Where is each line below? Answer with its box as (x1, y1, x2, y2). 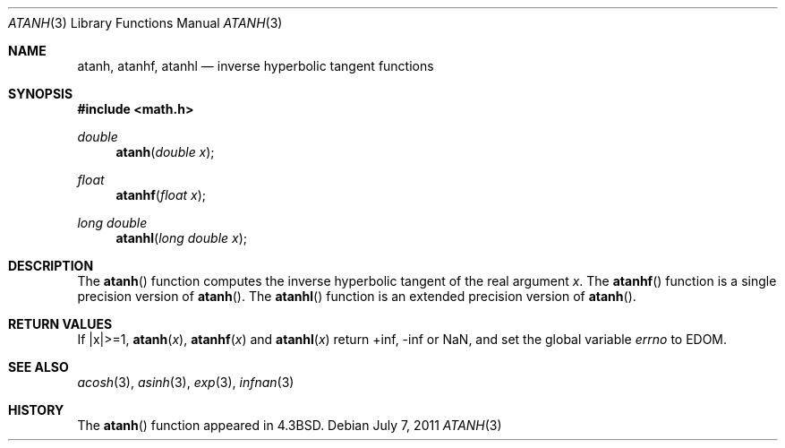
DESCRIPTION (8, 258, 94, 273)
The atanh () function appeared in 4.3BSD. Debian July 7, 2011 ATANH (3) (77, 418, 502, 433)
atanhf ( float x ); (115, 187, 207, 202)
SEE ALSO (8, 359, 69, 375)
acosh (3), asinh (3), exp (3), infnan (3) (77, 375, 294, 390)
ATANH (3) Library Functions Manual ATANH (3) (8, 15, 283, 30)
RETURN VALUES (8, 316, 113, 332)
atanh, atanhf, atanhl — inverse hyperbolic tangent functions (77, 58, 434, 73)
